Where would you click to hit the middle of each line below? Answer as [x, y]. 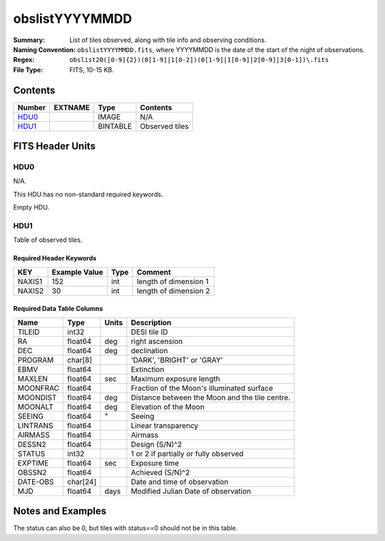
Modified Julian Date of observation [191, 491]
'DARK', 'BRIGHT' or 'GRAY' [177, 360]
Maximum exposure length [175, 378]
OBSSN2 [32, 472]
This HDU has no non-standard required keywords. [88, 194]
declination [149, 350]
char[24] [82, 482]
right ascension [157, 341]
